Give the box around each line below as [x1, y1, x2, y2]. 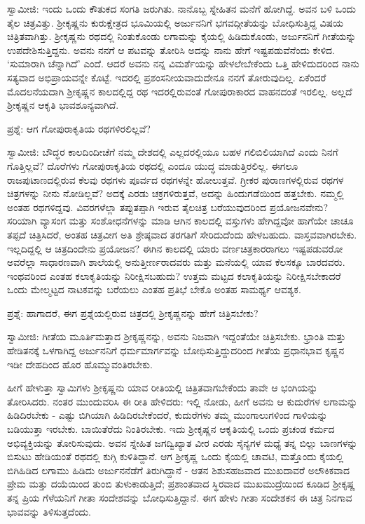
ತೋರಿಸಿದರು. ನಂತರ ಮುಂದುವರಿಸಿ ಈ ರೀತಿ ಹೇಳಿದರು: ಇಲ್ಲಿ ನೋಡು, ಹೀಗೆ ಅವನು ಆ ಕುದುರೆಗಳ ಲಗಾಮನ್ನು [7, 394, 358, 408]
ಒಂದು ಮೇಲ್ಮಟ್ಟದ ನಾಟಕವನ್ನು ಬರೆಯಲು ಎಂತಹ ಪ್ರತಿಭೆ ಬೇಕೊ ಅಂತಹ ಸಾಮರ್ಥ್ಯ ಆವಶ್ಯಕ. [7, 282, 301, 297]
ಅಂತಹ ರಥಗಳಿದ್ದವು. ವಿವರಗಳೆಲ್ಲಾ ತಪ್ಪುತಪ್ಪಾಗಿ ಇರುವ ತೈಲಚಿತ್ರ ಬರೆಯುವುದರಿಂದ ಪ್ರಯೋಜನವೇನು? [7, 199, 329, 214]
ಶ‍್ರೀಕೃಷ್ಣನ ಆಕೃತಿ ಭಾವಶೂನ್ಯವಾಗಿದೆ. [7, 98, 119, 112]
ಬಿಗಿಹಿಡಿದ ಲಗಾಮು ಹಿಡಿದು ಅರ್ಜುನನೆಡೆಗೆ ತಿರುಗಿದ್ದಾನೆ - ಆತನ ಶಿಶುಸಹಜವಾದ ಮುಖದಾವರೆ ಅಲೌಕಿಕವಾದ [7, 462, 350, 477]
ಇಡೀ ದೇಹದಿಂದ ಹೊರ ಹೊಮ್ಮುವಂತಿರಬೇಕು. [7, 356, 153, 371]
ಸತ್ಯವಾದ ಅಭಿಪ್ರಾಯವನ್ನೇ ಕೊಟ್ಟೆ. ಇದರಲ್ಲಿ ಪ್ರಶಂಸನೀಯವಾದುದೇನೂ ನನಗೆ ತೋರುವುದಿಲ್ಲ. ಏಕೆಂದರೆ [7, 69, 326, 84]
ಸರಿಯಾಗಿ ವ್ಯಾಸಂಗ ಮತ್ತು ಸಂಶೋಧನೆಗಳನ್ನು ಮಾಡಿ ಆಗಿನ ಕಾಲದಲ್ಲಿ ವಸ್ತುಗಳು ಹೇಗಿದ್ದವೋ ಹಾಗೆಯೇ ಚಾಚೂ [7, 213, 354, 228]
